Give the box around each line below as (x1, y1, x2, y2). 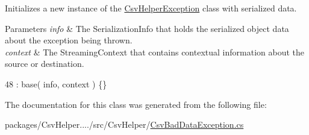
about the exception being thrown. (5, 34, 133, 46)
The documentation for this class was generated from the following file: (5, 98, 267, 110)
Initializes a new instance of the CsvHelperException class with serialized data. (5, 2, 297, 14)
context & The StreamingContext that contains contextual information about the (5, 45, 305, 58)
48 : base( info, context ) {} (5, 77, 107, 90)
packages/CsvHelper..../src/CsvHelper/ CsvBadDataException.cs (5, 118, 244, 131)
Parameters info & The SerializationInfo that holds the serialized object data (5, 22, 289, 34)
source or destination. (5, 57, 84, 70)
